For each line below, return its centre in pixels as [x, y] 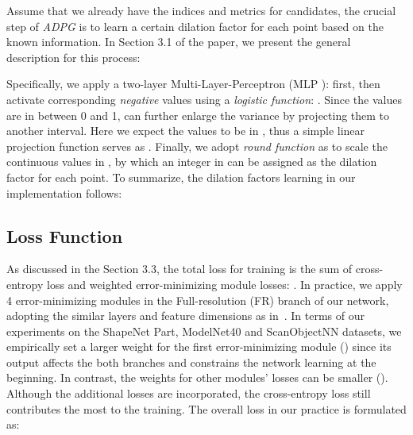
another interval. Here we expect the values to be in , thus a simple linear [186, 131]
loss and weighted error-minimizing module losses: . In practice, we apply [224, 284]
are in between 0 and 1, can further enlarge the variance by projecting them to [198, 115]
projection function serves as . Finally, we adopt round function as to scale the [197, 146]
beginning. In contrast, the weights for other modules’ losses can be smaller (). [197, 377]
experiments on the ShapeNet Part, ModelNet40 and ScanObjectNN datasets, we [204, 331]
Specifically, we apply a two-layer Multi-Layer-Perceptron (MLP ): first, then [193, 84]
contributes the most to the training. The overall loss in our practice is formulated [206, 408]
